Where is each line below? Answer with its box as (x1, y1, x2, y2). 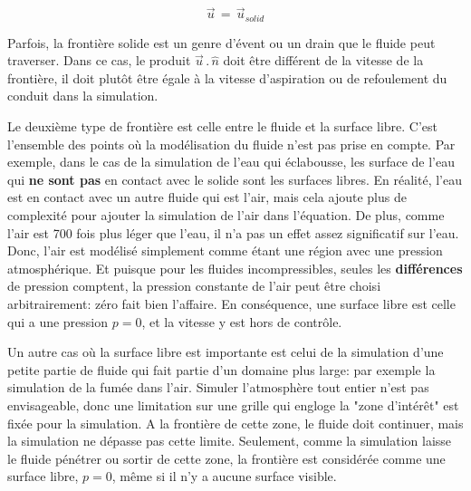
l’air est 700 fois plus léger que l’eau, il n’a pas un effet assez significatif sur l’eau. (7, 223, 459, 242)
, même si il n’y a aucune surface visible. (111, 467, 337, 486)
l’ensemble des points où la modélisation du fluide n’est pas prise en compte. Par (7, 134, 456, 153)
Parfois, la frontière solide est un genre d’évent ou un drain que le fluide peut (7, 33, 436, 52)
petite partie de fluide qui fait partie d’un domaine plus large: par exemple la (7, 360, 436, 379)
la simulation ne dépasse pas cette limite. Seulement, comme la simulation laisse (7, 431, 452, 450)
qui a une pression (7, 312, 109, 331)
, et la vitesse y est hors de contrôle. (141, 312, 342, 331)
